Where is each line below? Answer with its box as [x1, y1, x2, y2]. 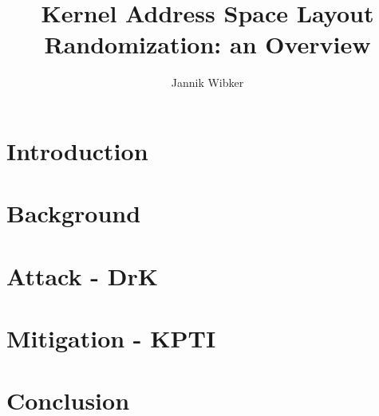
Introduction [6, 134, 148, 167]
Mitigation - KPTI [6, 322, 216, 355]
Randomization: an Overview [44, 28, 371, 61]
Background [6, 197, 141, 230]
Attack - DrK [6, 259, 158, 292]
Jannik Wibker [171, 74, 244, 91]
